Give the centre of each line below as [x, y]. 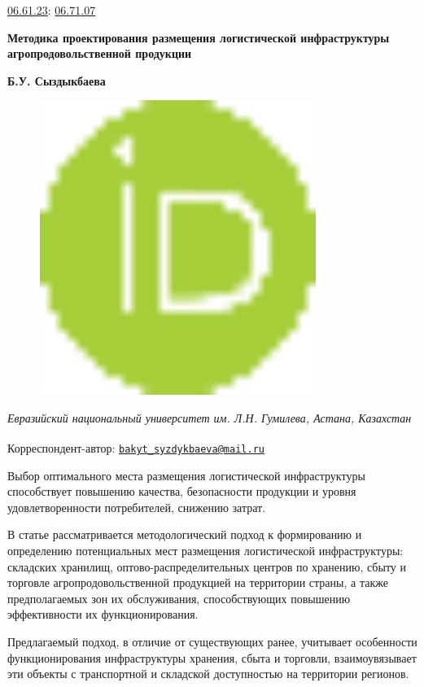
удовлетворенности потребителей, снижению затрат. [137, 507]
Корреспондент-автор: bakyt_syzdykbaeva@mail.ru [136, 448]
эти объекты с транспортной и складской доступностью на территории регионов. [208, 674]
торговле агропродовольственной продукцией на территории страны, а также [198, 582]
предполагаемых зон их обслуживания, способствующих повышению [179, 598]
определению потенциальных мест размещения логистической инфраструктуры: [205, 551]
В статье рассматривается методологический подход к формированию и [185, 534]
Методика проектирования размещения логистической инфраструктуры [199, 37]
